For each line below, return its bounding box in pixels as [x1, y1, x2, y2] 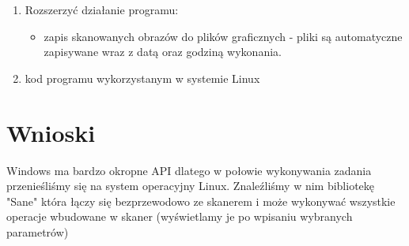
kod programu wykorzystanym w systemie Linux [25, 69, 260, 86]
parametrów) [6, 223, 69, 240]
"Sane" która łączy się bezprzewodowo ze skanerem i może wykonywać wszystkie [6, 192, 396, 209]
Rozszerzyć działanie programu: [25, 2, 179, 17]
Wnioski [6, 116, 96, 148]
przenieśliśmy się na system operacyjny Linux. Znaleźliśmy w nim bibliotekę [6, 177, 375, 194]
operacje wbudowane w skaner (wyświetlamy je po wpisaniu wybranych [6, 208, 353, 225]
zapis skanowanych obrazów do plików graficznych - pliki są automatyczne [44, 28, 403, 44]
